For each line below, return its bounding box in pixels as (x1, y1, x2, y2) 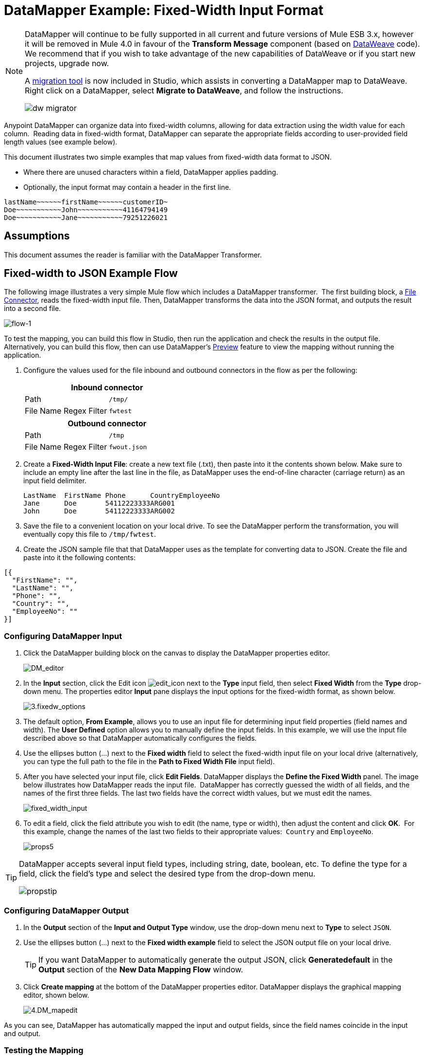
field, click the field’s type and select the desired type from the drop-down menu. (19, 869, 316, 879)
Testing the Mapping (4, 1045, 84, 1056)
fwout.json (109, 443, 147, 451)
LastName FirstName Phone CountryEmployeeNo (23, 492, 220, 500)
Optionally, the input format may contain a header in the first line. (23, 183, 231, 191)
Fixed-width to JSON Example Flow (4, 267, 178, 280)
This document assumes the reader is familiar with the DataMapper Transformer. (4, 250, 262, 259)
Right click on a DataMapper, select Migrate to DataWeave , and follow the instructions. (25, 85, 343, 95)
